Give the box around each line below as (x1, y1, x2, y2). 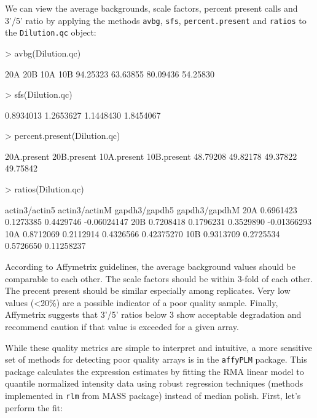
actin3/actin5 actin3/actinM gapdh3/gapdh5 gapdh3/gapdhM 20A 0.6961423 (5, 203, 297, 216)
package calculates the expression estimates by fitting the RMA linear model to (5, 365, 304, 377)
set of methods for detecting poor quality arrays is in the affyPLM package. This (5, 353, 307, 366)
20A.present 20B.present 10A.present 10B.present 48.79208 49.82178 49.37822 (5, 149, 297, 162)
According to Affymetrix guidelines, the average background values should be (5, 260, 295, 273)
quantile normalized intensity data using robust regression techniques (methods (5, 377, 303, 390)
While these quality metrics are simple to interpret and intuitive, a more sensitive (5, 341, 312, 353)
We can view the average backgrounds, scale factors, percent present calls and (5, 2, 298, 14)
